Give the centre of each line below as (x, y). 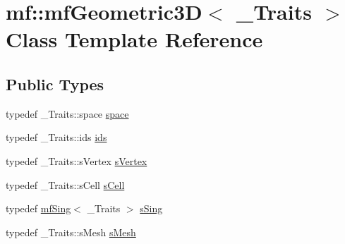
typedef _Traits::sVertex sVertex (77, 160)
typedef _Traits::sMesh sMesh (71, 232)
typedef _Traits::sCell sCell (65, 184)
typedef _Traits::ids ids (56, 137)
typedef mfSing (38, 208)
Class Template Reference (134, 39)
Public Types (55, 84)
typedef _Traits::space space (67, 113)
